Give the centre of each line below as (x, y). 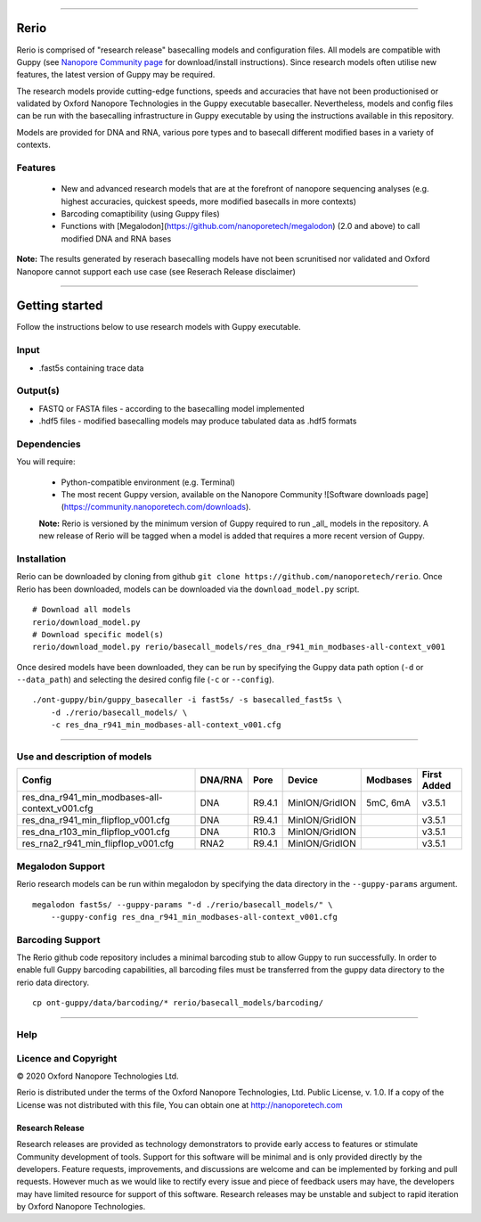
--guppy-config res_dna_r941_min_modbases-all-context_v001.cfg (194, 917)
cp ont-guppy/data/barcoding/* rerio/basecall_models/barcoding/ (178, 1003)
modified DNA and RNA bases (116, 238)
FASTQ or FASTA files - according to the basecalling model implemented (171, 408)
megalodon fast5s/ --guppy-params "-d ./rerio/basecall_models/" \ (183, 904)
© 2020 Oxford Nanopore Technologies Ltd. (98, 1076)
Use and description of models (84, 757)
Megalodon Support (61, 866)
